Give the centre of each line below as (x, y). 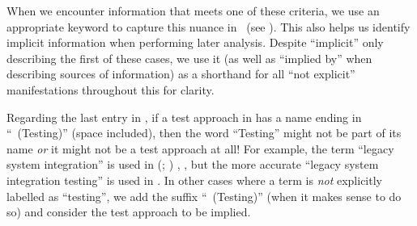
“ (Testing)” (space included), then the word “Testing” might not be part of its (204, 133)
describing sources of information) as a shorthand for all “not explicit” (181, 74)
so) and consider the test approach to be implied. (129, 212)
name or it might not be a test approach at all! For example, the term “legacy (200, 148)
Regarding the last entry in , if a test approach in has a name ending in (184, 117)
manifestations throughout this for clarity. (111, 89)
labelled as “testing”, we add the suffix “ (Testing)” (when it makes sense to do (204, 196)
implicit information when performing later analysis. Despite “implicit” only (195, 42)
